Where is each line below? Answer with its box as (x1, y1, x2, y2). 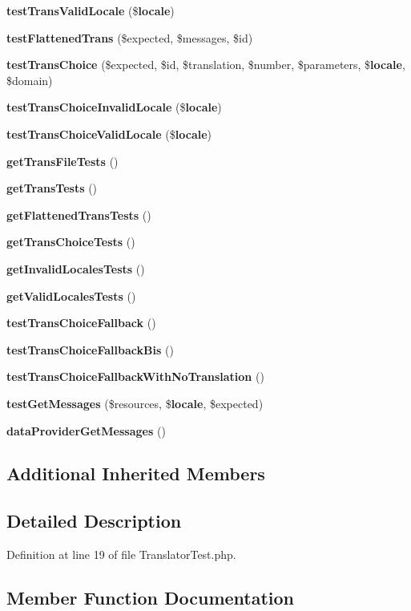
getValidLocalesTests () (6, 287, 136, 304)
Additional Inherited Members (6, 461, 265, 486)
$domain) (6, 71, 53, 88)
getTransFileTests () (6, 152, 119, 169)
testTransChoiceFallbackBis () (6, 341, 174, 358)
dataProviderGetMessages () (6, 422, 166, 439)
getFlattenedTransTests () (6, 206, 151, 223)
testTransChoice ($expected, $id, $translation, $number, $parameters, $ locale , (6, 56, 405, 73)
